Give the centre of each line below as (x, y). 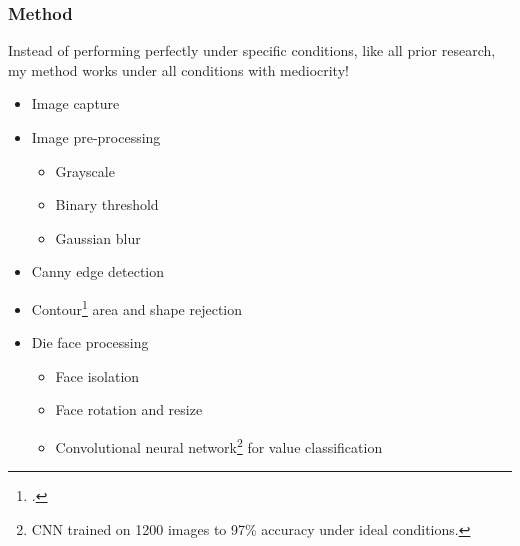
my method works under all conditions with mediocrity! (178, 69)
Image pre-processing (96, 137)
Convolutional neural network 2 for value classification (219, 445)
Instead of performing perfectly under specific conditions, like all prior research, (252, 50)
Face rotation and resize (129, 409)
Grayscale (85, 170)
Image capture (75, 103)
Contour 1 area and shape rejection (137, 307)
